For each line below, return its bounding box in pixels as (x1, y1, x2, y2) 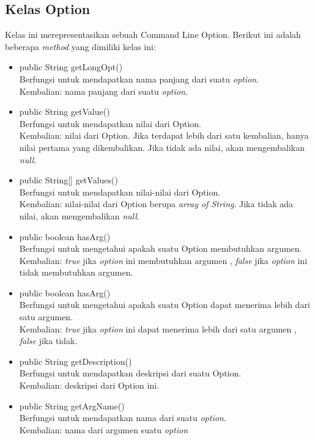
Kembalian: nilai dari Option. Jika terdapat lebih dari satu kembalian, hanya (19, 129, 309, 142)
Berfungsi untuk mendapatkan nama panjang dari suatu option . (19, 72, 259, 85)
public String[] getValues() (19, 174, 118, 186)
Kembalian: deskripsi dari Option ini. (19, 379, 159, 392)
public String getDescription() (19, 354, 132, 367)
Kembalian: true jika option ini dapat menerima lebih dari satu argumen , (19, 322, 297, 335)
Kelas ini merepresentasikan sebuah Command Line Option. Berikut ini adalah (5, 28, 301, 41)
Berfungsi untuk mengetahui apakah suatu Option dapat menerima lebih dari (19, 298, 310, 311)
